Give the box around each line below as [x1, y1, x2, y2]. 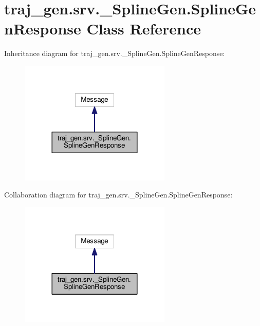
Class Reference [86, 18, 201, 39]
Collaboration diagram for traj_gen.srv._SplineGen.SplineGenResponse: [4, 189, 233, 200]
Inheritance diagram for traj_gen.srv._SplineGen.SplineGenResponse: [4, 48, 225, 59]
